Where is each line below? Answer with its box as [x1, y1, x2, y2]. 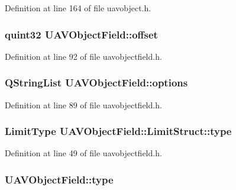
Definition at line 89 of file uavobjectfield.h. [5, 98, 162, 111]
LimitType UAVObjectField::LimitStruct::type [5, 124, 232, 139]
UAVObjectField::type [5, 172, 114, 186]
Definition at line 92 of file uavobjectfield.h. [5, 50, 162, 62]
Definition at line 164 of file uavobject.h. [5, 2, 151, 14]
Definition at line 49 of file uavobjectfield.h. [5, 147, 162, 159]
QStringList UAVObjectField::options [5, 75, 188, 90]
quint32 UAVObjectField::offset [5, 27, 158, 41]
